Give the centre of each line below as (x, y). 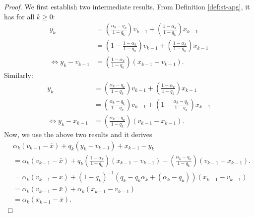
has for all (19, 16)
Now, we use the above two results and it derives (78, 134)
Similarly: (19, 75)
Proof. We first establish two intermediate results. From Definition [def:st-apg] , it (127, 6)
